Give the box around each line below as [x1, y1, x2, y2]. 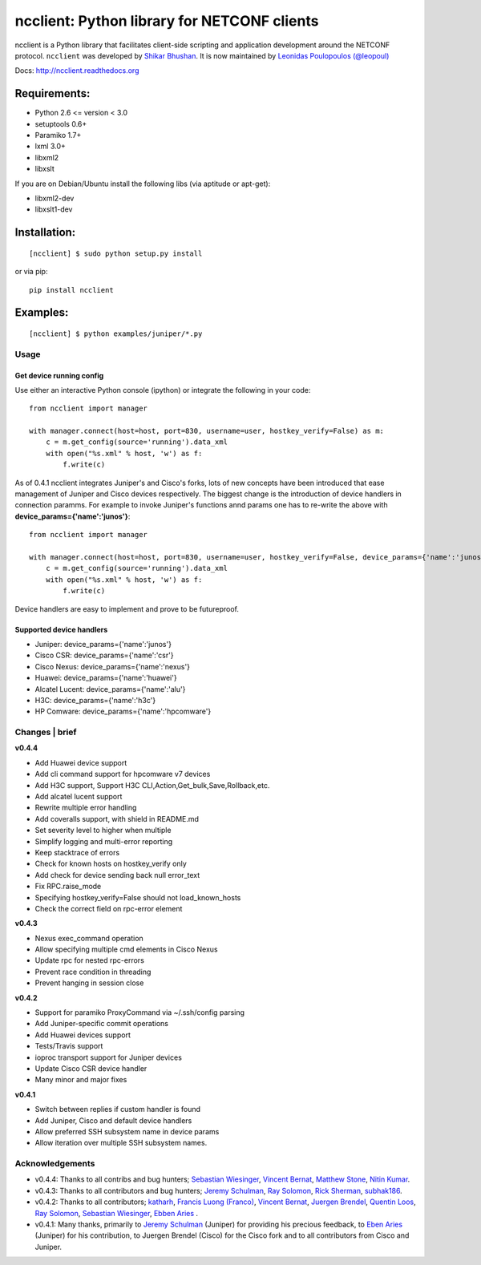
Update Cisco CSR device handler [34, 1063, 148, 1073]
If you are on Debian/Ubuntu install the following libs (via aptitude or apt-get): [14, 179, 271, 188]
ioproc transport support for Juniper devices [34, 1053, 182, 1062]
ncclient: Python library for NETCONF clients [14, 12, 319, 30]
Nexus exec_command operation [34, 933, 143, 943]
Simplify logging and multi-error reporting [34, 836, 173, 846]
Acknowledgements [14, 1158, 95, 1170]
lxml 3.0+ [34, 141, 66, 152]
